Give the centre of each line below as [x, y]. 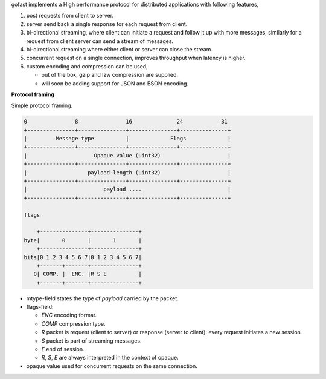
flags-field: [40, 307]
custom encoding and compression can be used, [87, 66]
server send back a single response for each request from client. [107, 24]
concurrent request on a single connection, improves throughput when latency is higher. [136, 58]
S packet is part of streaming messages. [91, 341]
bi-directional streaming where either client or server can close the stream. [120, 49]
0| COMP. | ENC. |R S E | [88, 274]
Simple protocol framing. [42, 105]
